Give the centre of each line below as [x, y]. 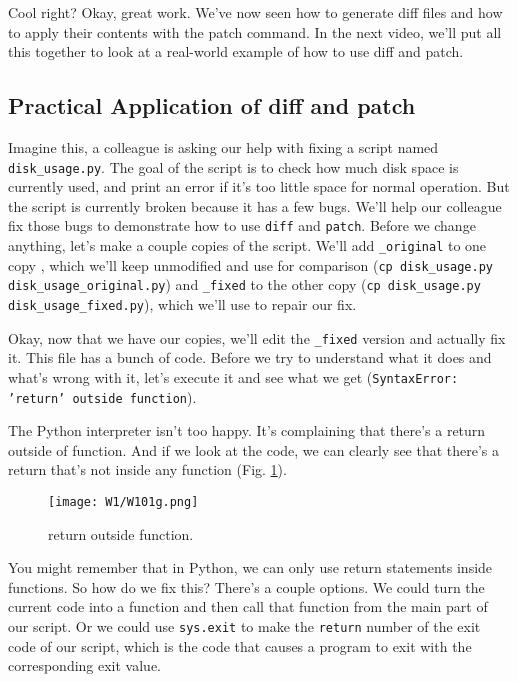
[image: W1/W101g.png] [123, 502]
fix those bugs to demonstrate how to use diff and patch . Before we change [242, 225]
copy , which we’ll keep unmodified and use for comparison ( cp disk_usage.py [250, 264]
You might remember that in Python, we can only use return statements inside [250, 567]
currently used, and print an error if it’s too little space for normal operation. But [259, 186]
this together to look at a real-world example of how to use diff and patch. [236, 51]
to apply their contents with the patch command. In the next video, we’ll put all [255, 31]
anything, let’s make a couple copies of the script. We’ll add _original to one [247, 245]
